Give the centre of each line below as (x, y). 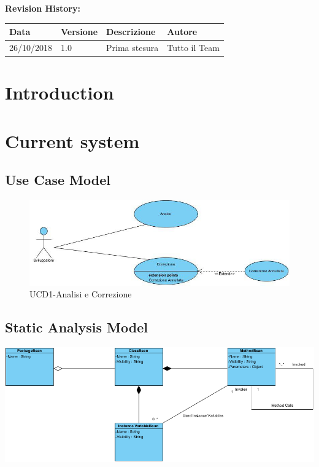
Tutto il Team (193, 47)
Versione (79, 32)
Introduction (60, 92)
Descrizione (131, 32)
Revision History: (43, 8)
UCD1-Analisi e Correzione (81, 294)
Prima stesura (133, 47)
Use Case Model (58, 180)
